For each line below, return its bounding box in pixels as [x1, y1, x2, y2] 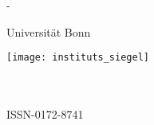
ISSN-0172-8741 [6, 106, 84, 123]
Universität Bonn [6, 23, 91, 40]
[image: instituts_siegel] [6, 52, 149, 64]
